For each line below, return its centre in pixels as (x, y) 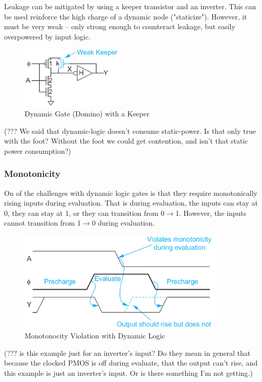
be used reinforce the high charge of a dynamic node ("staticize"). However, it (126, 16)
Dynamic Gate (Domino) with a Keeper (87, 114)
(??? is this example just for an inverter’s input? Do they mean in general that (127, 353)
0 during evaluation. (123, 223)
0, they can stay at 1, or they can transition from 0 (84, 213)
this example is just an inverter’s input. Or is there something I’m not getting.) (128, 373)
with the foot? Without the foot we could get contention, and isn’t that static (126, 141)
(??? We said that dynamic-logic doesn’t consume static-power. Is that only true (130, 130)
